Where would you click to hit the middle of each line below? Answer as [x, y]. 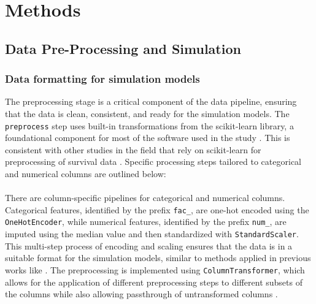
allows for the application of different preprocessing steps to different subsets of [154, 282]
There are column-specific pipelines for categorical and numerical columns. [145, 198]
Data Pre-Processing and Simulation [123, 48]
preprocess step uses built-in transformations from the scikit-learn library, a [149, 125]
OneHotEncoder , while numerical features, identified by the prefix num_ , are [146, 222]
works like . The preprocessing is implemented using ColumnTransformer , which [155, 269]
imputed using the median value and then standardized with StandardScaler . [152, 234]
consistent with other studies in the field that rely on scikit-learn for [133, 149]
